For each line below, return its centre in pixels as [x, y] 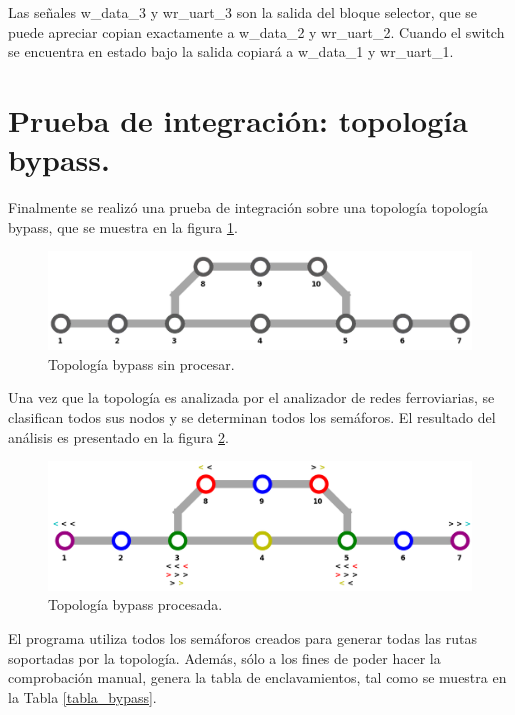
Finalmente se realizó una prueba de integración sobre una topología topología [248, 207]
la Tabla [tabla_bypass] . [82, 696]
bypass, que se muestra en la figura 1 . [123, 226]
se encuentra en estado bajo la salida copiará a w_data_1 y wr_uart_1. [231, 51]
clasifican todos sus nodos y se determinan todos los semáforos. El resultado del [252, 417]
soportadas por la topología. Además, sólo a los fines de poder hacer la [224, 657]
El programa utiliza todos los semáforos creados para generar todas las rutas [242, 637]
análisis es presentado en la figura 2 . [118, 436]
